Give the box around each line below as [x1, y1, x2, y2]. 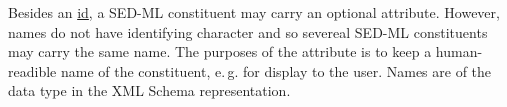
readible [8, 60, 57, 81]
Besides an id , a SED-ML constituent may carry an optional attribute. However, [8, 2, 500, 22]
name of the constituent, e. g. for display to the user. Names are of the [60, 60, 492, 81]
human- [435, 41, 483, 62]
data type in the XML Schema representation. [8, 80, 291, 101]
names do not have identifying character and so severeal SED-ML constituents [8, 21, 488, 42]
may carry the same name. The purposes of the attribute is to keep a [8, 41, 432, 62]
